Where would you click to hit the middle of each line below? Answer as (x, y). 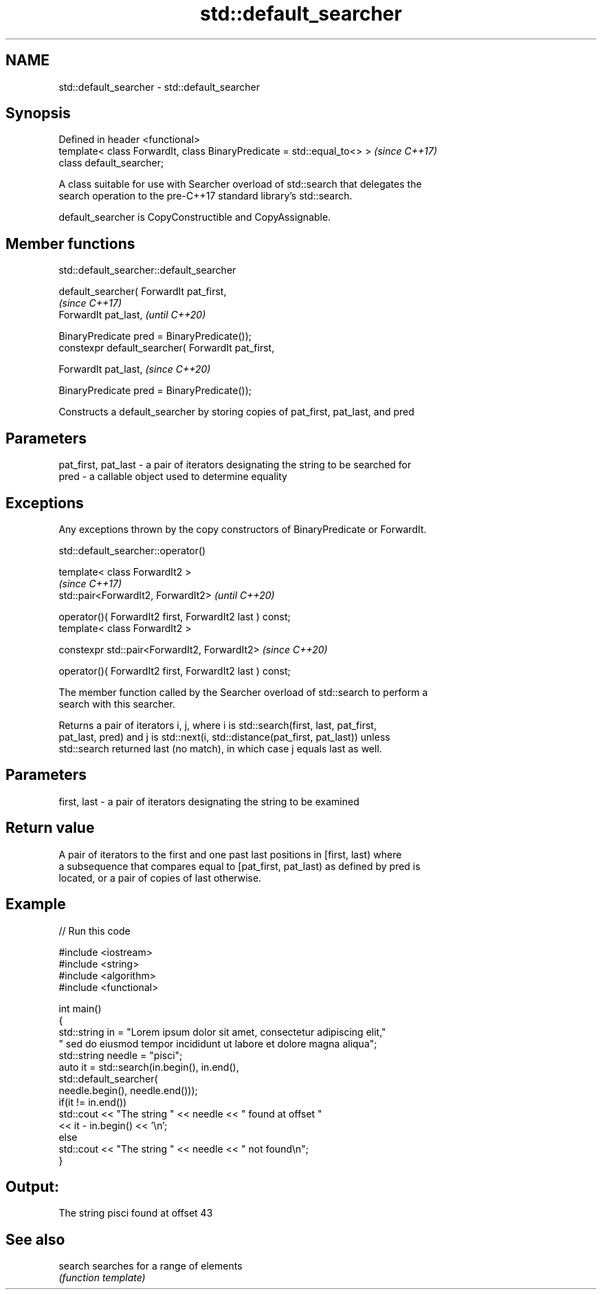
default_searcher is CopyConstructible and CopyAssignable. (195, 217)
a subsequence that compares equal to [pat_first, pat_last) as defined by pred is (239, 866)
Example (36, 904)
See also (35, 1239)
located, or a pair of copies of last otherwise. (160, 878)
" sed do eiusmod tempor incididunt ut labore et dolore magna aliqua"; (218, 1043)
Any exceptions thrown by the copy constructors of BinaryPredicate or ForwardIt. (243, 529)
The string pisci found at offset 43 (136, 1213)
